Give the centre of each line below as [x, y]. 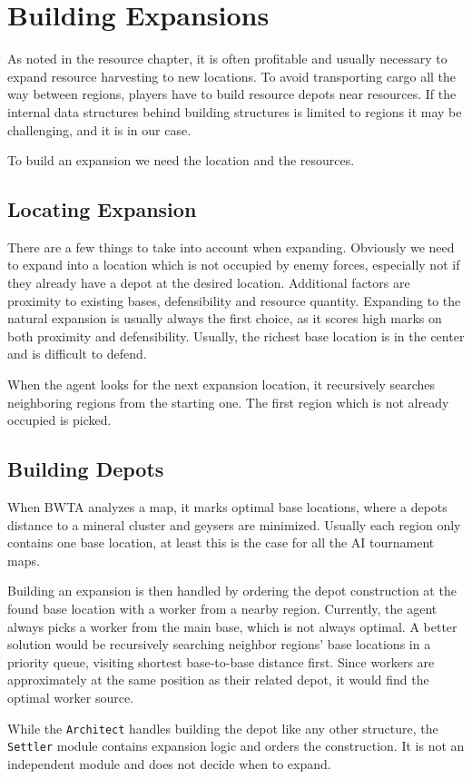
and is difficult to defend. [77, 354]
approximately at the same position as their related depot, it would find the [218, 680]
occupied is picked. [59, 420]
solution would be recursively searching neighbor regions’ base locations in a [219, 644]
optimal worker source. [71, 697]
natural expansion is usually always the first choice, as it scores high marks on [225, 318]
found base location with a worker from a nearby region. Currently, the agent [222, 608]
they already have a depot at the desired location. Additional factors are [209, 283]
